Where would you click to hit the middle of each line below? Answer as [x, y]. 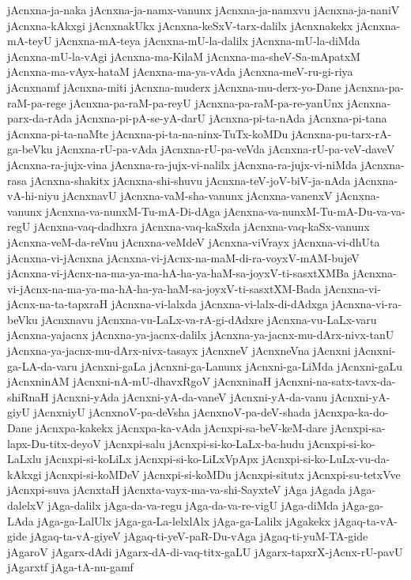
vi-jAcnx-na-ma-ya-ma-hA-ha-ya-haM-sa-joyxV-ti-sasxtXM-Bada [164, 288]
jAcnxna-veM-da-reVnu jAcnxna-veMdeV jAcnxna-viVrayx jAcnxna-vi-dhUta [194, 241]
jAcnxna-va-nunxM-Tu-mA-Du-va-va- [315, 211]
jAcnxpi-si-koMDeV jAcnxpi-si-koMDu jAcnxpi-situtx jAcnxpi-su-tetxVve [223, 474]
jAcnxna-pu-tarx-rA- [341, 133]
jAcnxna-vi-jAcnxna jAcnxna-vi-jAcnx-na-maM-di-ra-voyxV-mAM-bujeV [183, 257]
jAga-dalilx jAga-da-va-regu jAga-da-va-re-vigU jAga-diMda [193, 505]
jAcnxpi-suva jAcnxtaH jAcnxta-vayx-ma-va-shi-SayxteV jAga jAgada [176, 490]
